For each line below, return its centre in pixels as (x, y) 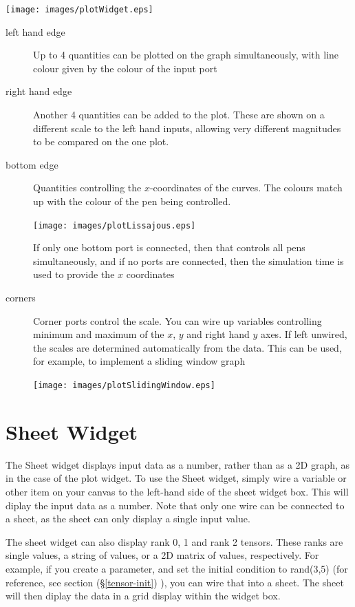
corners (21, 298)
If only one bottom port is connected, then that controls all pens (169, 247)
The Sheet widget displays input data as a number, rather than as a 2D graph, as (178, 464)
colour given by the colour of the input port (125, 68)
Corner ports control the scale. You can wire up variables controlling (177, 320)
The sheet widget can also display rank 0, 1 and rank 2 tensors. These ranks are (174, 541)
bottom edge (32, 164)
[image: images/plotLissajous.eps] (115, 225)
